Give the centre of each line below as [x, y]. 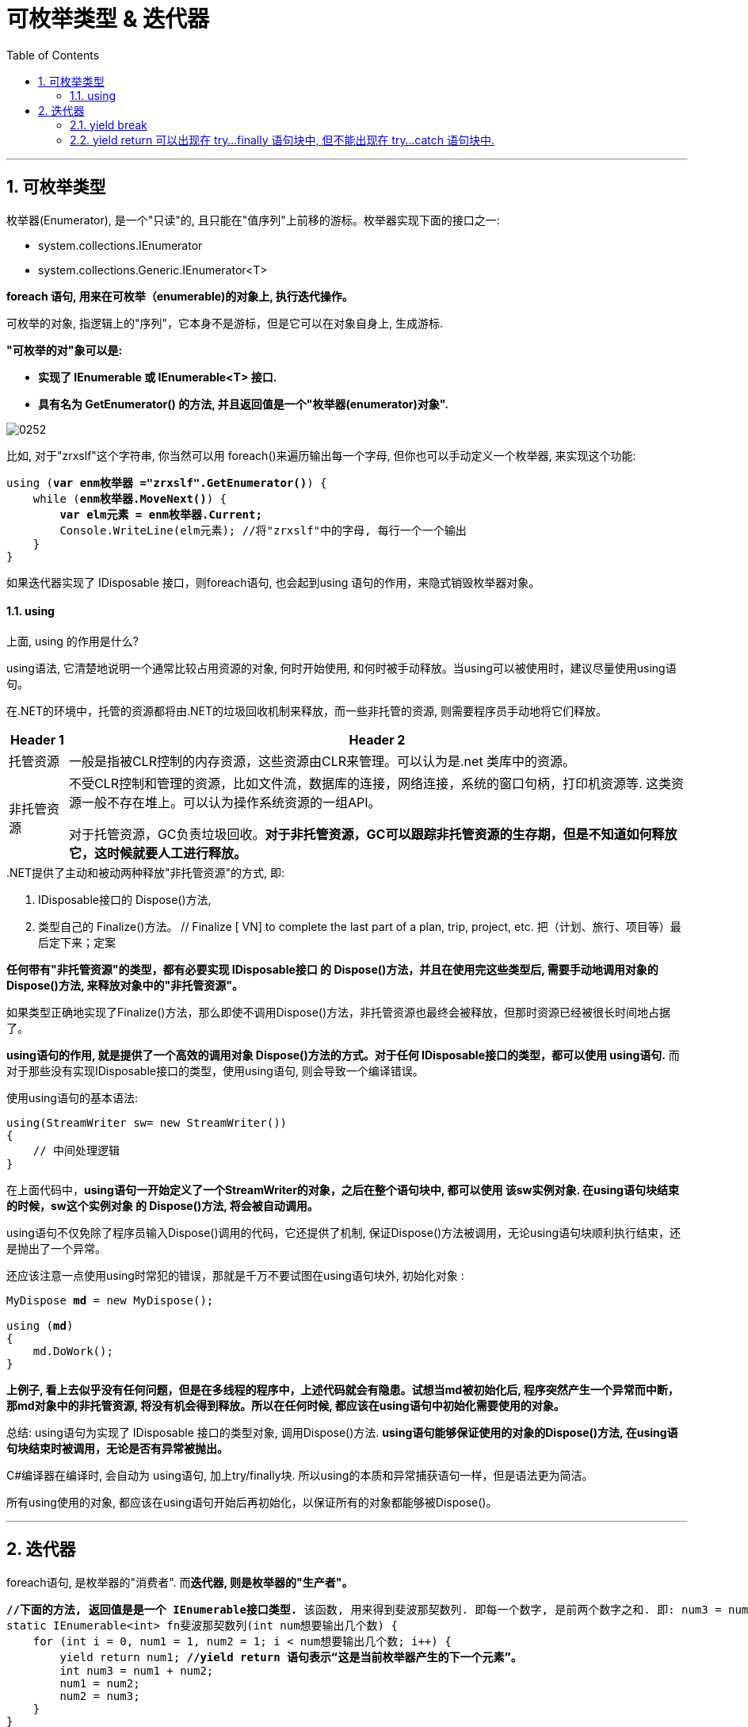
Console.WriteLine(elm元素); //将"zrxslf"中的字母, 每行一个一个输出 [263, 530]
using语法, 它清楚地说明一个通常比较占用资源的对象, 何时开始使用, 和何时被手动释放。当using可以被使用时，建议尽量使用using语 [342, 668]
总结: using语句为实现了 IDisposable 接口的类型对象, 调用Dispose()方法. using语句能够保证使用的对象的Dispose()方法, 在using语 [342, 1432]
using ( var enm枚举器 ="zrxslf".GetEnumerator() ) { [167, 482]
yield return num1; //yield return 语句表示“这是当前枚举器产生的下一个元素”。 [291, 1657]
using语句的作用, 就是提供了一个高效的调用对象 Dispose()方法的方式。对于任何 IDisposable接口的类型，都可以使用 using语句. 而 [343, 1055]
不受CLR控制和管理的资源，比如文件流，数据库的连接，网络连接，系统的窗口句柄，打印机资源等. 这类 [370, 783]
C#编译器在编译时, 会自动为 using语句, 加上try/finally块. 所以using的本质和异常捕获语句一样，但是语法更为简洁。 [300, 1475]
